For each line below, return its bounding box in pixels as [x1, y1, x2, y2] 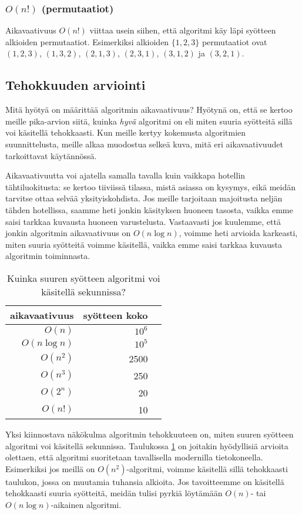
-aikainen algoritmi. [51, 498, 122, 510]
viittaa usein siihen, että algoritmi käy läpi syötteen [89, 24, 276, 36]
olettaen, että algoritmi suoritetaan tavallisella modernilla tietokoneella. [5, 451, 263, 463]
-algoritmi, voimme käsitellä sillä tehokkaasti [126, 462, 288, 474]
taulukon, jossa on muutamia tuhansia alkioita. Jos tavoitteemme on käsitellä [5, 475, 284, 487]
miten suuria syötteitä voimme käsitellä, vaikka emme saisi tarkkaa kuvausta [5, 238, 283, 250]
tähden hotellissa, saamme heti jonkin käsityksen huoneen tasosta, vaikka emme [5, 203, 293, 216]
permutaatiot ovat [202, 35, 267, 48]
